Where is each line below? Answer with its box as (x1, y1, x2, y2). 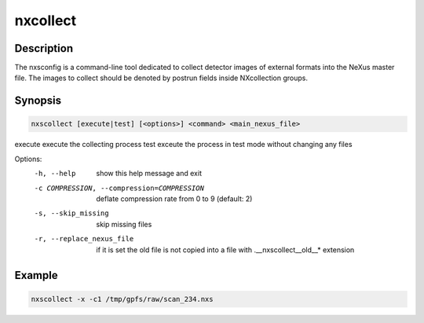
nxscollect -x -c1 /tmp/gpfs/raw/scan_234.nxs (31, 295, 214, 303)
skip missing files (96, 219, 152, 229)
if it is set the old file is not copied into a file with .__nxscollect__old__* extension (96, 244, 355, 255)
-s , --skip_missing (34, 209, 109, 218)
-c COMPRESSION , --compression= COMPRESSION (34, 183, 204, 193)
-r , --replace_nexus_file (34, 234, 134, 244)
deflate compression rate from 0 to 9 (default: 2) (96, 194, 253, 204)
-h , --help (34, 169, 76, 178)
